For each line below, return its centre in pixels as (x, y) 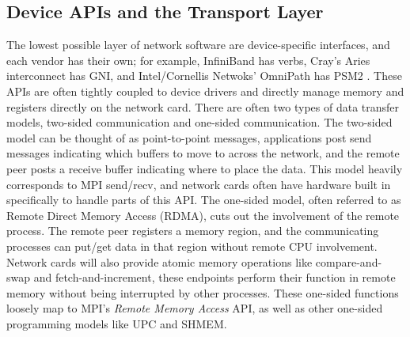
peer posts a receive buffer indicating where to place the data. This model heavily (205, 168)
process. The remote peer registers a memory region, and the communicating (193, 231)
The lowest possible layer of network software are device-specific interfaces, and (198, 45)
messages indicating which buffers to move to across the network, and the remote (203, 153)
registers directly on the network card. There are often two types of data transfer (203, 106)
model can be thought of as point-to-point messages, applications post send (189, 137)
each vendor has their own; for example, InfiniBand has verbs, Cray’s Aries (188, 60)
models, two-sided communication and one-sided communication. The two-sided (199, 122)
